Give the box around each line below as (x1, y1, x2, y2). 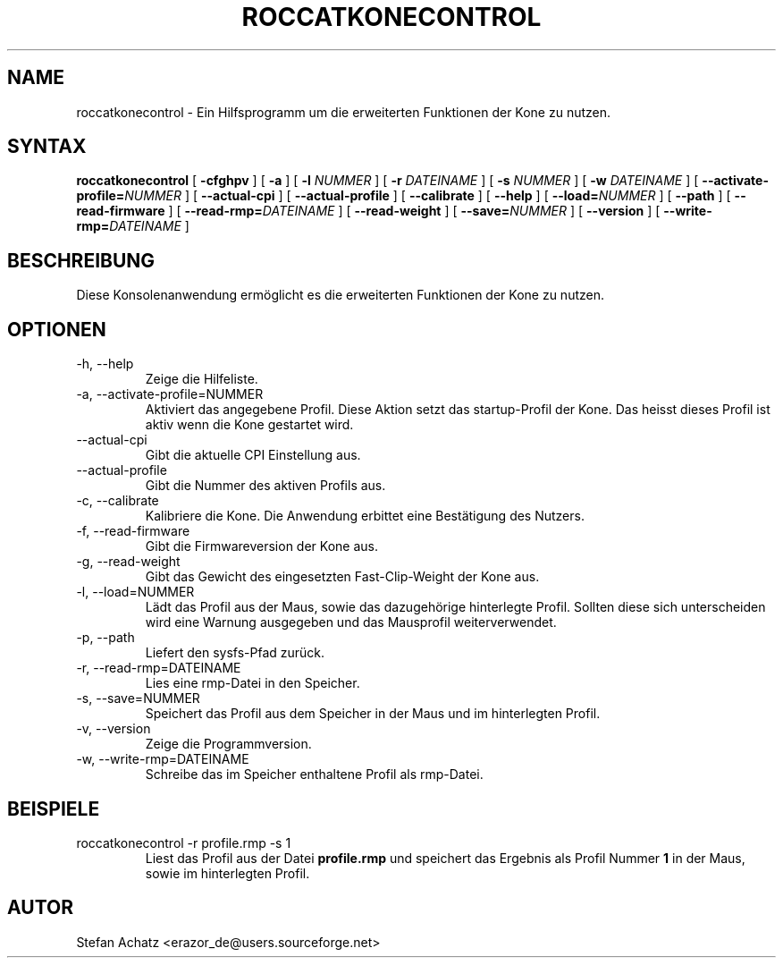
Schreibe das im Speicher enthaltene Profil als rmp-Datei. (145, 766, 484, 783)
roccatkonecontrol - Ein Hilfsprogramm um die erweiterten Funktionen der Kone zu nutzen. (76, 104, 611, 120)
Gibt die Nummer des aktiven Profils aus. (145, 478, 386, 494)
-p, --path (76, 630, 135, 646)
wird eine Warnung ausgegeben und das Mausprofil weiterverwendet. (145, 614, 557, 631)
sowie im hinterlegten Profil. (145, 865, 310, 881)
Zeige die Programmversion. (145, 736, 312, 752)
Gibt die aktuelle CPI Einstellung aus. (145, 447, 361, 463)
